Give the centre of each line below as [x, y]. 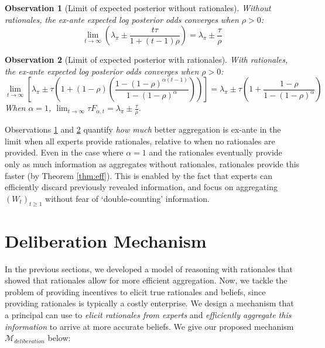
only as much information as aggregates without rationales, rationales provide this [152, 163]
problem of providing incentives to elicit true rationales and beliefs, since [135, 291]
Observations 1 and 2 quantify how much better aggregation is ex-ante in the [143, 129]
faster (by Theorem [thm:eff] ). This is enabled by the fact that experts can [138, 175]
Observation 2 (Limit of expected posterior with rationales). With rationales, [146, 60]
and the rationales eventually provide [215, 152]
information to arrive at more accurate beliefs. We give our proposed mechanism [149, 326]
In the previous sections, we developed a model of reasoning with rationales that [149, 268]
